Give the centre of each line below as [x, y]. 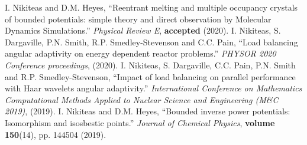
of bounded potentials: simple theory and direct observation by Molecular [138, 19]
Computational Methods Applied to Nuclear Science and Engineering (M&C [142, 99]
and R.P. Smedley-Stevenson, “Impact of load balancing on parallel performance [150, 76]
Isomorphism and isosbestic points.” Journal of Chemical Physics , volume [140, 122]
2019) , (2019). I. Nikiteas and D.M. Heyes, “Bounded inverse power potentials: [148, 111]
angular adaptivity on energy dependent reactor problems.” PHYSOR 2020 [140, 53]
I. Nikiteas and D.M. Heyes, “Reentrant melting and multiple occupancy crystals [151, 7]
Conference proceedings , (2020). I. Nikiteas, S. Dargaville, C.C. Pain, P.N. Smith [150, 65]
